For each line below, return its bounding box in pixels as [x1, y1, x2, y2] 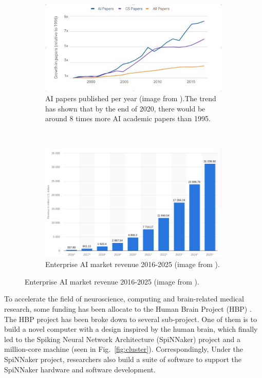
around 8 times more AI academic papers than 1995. [45, 113, 211, 124]
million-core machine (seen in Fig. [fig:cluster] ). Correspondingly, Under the [4, 344, 244, 354]
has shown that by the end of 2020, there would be [45, 103, 205, 114]
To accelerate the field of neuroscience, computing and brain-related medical [4, 293, 244, 304]
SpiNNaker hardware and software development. [4, 364, 156, 374]
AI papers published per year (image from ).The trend [45, 93, 216, 104]
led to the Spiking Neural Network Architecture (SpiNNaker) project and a [4, 333, 240, 344]
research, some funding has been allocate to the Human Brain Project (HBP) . [4, 303, 252, 314]
